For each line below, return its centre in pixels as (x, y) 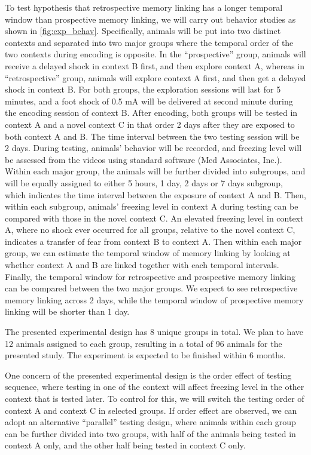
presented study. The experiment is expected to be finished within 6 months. (145, 355)
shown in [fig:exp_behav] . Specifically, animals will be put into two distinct (143, 31)
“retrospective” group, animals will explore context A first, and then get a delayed (155, 77)
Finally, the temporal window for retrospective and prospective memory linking (150, 276)
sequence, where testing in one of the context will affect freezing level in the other (155, 387)
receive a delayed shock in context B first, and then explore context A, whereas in (155, 65)
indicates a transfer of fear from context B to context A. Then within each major (153, 241)
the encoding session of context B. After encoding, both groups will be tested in (151, 113)
